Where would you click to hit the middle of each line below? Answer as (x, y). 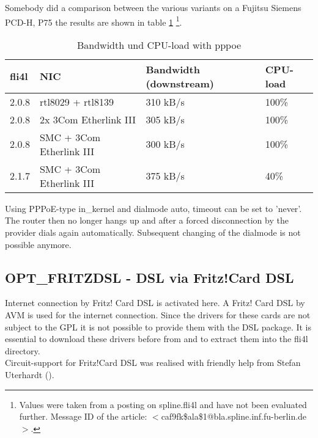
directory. (23, 350)
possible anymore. (38, 244)
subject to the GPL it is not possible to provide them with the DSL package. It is (158, 327)
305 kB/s (165, 119)
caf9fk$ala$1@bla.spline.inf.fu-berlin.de (234, 416)
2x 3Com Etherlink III (88, 119)
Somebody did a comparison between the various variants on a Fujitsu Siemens (153, 7)
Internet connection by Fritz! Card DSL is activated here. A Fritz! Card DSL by (155, 303)
